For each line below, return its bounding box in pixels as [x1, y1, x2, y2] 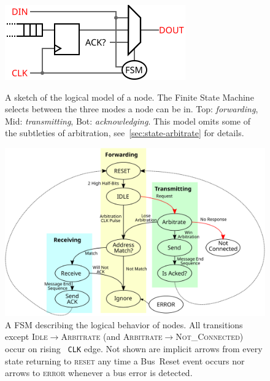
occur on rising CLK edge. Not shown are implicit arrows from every [5, 342, 263, 355]
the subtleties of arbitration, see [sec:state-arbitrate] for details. [5, 126, 244, 139]
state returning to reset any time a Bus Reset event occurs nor [5, 354, 245, 367]
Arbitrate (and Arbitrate [61, 330, 163, 343]
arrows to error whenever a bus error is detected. [5, 366, 193, 379]
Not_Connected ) [175, 330, 244, 343]
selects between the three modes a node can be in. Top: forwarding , [5, 102, 258, 115]
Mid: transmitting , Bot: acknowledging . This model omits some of [5, 114, 251, 127]
